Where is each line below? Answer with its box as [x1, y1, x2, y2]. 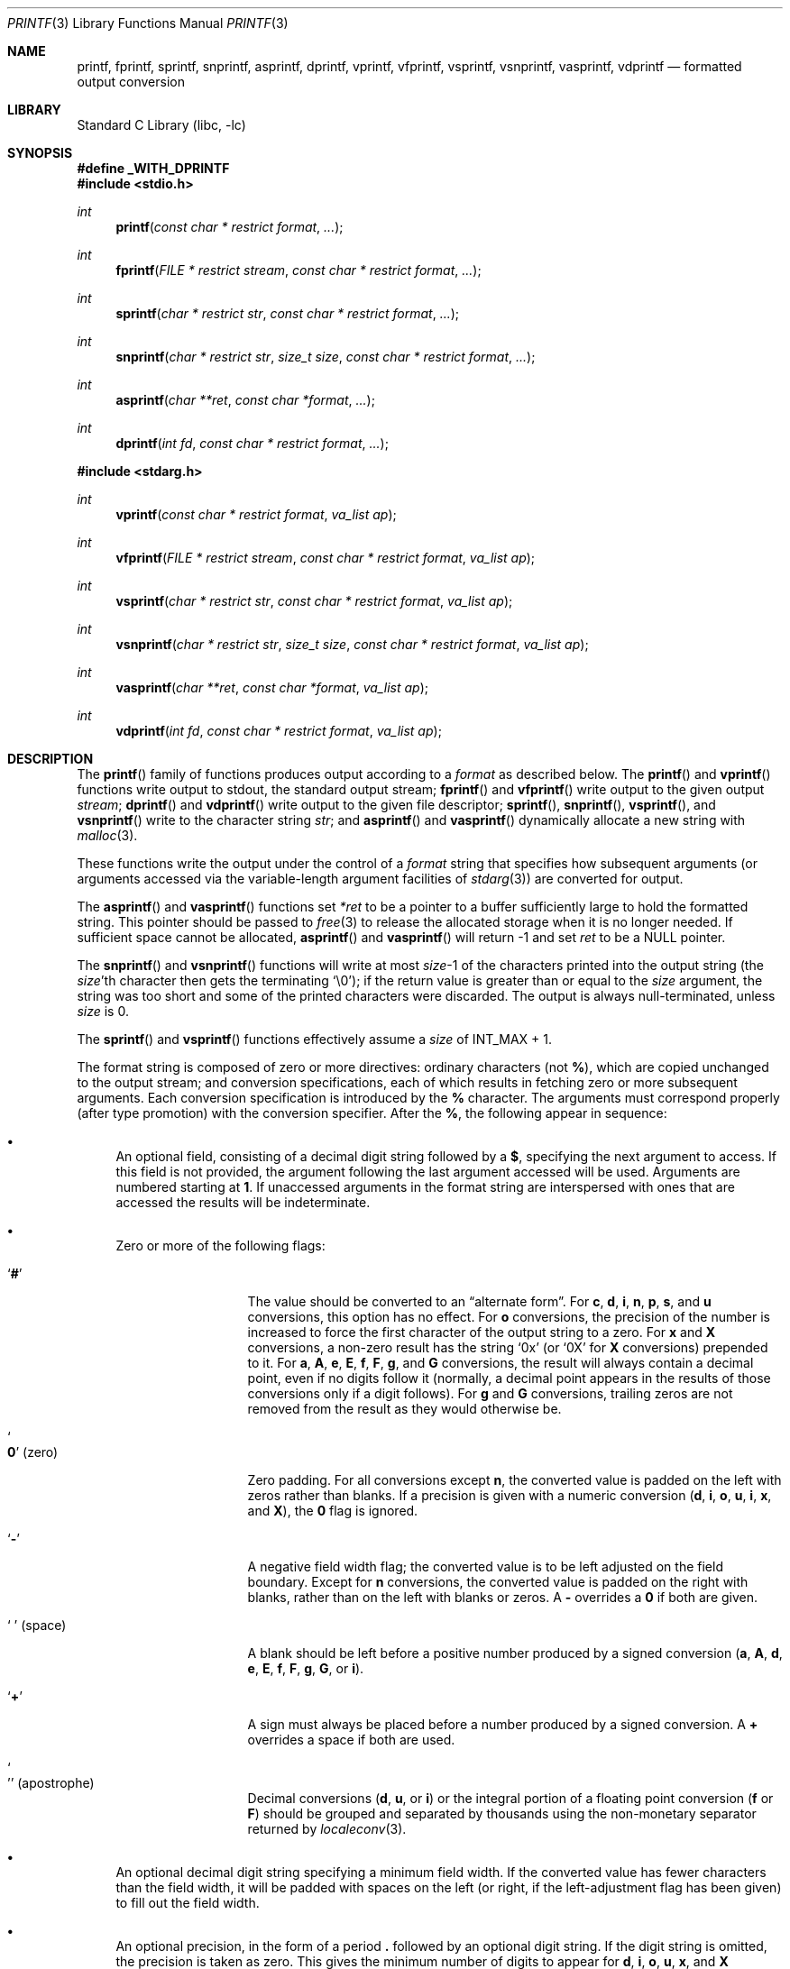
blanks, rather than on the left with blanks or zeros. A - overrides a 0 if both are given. [247, 1589, 758, 1605]
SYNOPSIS [7, 145, 73, 160]
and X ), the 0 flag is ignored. [247, 1503, 418, 1518]
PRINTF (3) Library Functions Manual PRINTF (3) [7, 15, 289, 31]
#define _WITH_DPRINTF [77, 160, 230, 176]
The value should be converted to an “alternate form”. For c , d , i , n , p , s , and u [247, 1294, 712, 1309]
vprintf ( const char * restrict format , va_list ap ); [115, 507, 397, 522]
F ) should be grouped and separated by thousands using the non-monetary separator [247, 1806, 757, 1821]
